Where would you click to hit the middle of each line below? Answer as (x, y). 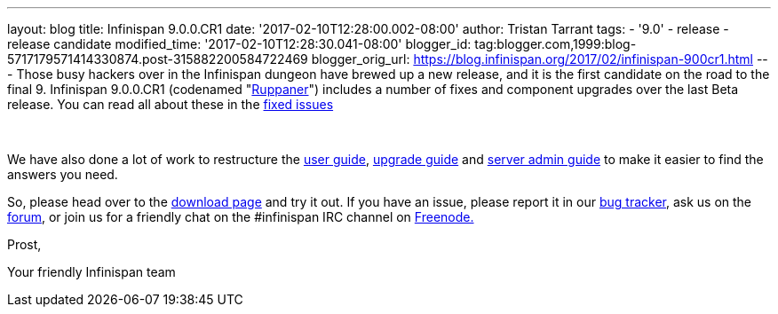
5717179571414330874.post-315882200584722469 (158, 59)
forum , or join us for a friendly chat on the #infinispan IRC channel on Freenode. (241, 217)
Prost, (24, 244)
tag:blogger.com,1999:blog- (556, 44)
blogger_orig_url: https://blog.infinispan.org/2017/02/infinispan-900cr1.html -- (540, 59)
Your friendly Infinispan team (91, 272)
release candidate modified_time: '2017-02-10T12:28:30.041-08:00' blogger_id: (239, 44)
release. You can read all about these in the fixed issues (171, 104)
